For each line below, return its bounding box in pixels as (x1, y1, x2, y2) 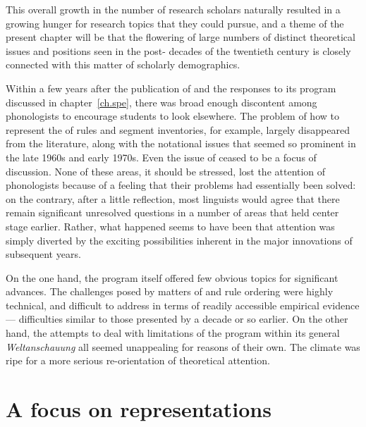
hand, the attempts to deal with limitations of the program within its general (6, 326, 340, 340)
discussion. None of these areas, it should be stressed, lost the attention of (6, 163, 326, 178)
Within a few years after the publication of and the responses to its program (6, 80, 336, 95)
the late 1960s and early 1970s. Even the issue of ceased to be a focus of (6, 149, 317, 164)
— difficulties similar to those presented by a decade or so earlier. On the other (6, 311, 348, 326)
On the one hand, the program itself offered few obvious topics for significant (6, 270, 338, 285)
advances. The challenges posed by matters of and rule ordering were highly (6, 284, 334, 299)
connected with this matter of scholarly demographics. (6, 57, 240, 72)
